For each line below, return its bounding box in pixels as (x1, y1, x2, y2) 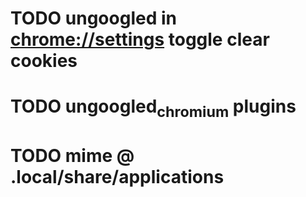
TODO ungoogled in (10, 7, 177, 30)
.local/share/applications (10, 166, 225, 189)
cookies (10, 50, 78, 72)
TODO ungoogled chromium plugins (10, 95, 297, 121)
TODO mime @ (10, 145, 135, 167)
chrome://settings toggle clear (10, 28, 270, 51)
